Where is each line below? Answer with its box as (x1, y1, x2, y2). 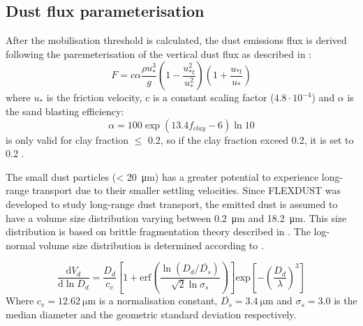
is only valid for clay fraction (6, 132, 128, 147)
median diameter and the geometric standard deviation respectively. (6, 306, 297, 321)
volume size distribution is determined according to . (38, 237, 264, 252)
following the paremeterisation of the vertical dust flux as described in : (6, 46, 311, 61)
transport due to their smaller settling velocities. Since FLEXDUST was (32, 183, 341, 198)
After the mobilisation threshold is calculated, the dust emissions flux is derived (6, 33, 347, 47)
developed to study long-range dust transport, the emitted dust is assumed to (6, 196, 338, 211)
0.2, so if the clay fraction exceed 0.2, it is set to (147, 132, 354, 147)
